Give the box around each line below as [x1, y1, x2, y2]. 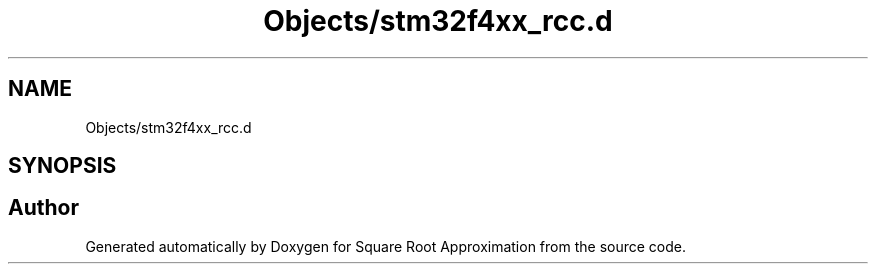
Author [8, 195, 79, 221]
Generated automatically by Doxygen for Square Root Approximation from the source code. [85, 237, 686, 255]
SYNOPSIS [8, 153, 117, 179]
